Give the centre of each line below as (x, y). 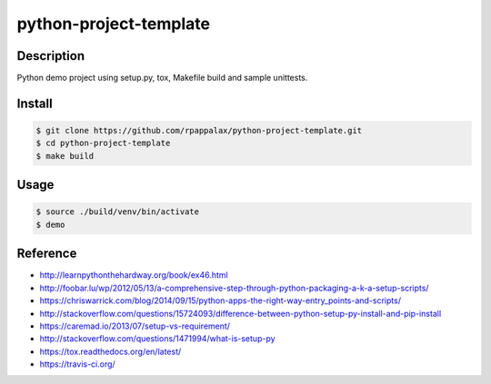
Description (51, 56)
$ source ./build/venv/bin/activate (118, 212)
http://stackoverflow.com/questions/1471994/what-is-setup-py (158, 339)
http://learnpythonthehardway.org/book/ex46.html (134, 275)
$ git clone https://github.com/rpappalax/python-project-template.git (199, 131)
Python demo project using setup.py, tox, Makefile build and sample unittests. (162, 78)
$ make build (65, 156)
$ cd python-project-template (103, 143)
